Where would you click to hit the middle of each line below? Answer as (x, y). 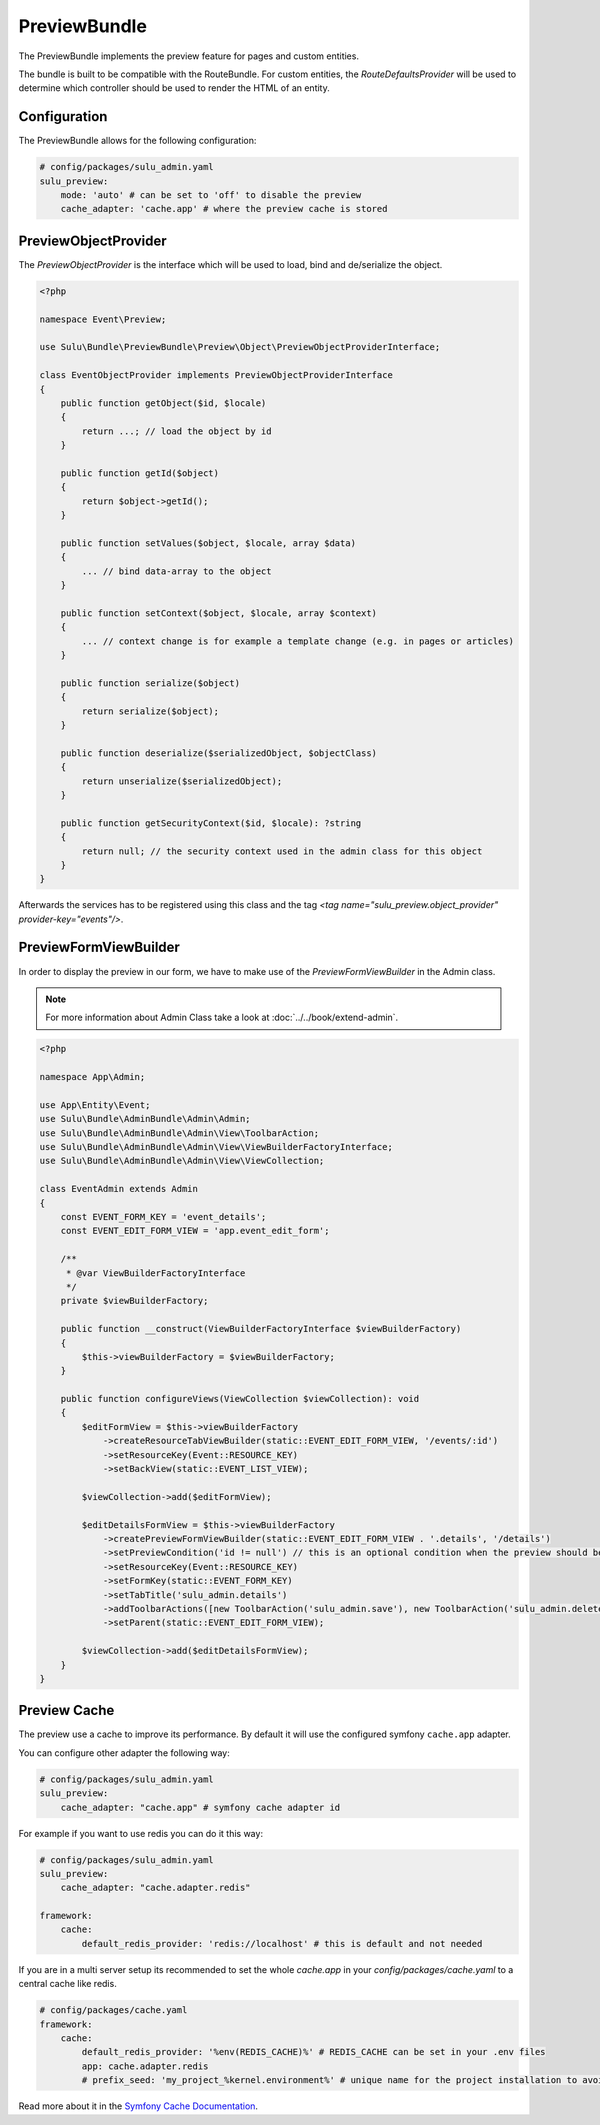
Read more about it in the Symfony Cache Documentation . (138, 2106)
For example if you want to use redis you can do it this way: (141, 1833)
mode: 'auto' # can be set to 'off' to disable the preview (211, 195)
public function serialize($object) (150, 683)
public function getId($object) (140, 473)
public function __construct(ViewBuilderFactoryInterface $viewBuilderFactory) (261, 1329)
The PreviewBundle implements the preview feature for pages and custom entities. (189, 56)
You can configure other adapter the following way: (124, 1752)
